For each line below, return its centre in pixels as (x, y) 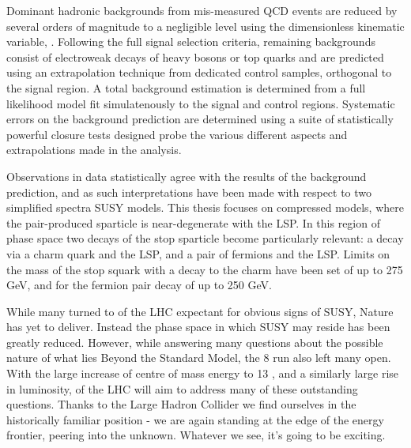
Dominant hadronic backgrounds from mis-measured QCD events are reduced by (202, 10)
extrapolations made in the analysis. (94, 150)
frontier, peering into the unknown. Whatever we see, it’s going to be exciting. (196, 435)
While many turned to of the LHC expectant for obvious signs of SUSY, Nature (200, 311)
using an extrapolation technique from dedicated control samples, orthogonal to (199, 72)
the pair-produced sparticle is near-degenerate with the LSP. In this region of (193, 222)
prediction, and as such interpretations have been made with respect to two (189, 192)
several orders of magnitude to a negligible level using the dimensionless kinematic (205, 26)
